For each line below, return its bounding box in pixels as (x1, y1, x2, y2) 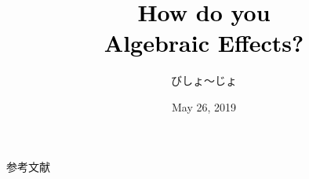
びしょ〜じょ (171, 72, 237, 89)
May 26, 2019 (171, 98, 237, 115)
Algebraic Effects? (104, 27, 304, 59)
